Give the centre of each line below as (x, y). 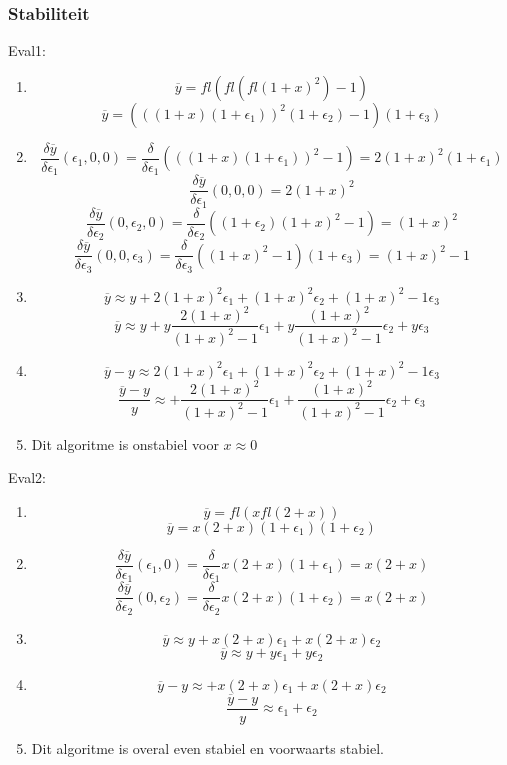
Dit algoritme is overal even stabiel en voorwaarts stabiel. (207, 747)
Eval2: (27, 477)
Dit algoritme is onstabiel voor (125, 443)
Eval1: (27, 50)
